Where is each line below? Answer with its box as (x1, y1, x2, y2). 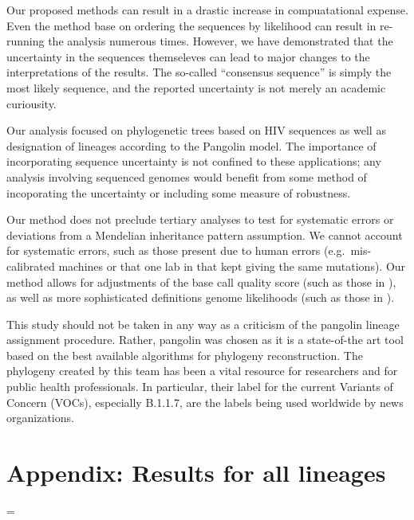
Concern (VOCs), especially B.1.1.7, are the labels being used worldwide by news (6, 393, 404, 410)
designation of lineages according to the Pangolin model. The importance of (6, 137, 377, 154)
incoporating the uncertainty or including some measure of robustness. (6, 184, 351, 201)
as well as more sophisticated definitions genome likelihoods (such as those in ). (6, 289, 395, 306)
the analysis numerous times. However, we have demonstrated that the (48, 33, 393, 49)
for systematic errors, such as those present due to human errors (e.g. (6, 242, 345, 259)
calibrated (6, 257, 55, 274)
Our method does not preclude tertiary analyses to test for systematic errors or (6, 211, 394, 228)
